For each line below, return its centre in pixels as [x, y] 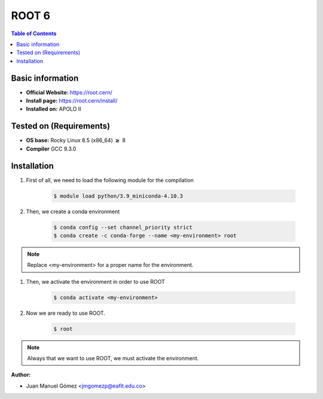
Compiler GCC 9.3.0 [51, 149]
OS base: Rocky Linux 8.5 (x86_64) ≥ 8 [76, 140]
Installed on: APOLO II [54, 109]
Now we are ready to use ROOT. [66, 313]
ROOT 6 [31, 16]
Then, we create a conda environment [73, 211]
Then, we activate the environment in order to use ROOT [95, 281]
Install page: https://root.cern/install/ [72, 101]
